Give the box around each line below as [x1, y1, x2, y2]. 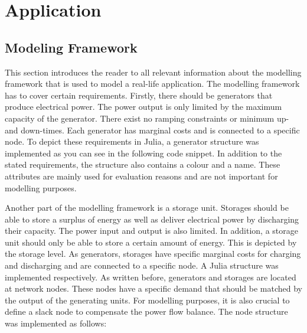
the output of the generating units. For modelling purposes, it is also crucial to [5, 293, 290, 306]
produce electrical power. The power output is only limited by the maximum [5, 100, 282, 113]
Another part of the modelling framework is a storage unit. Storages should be [5, 201, 289, 214]
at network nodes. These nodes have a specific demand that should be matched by [5, 282, 302, 295]
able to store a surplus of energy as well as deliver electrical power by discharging [5, 213, 299, 225]
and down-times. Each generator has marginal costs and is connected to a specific [5, 123, 300, 136]
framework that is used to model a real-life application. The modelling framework [5, 77, 300, 90]
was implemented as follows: [5, 317, 107, 329]
